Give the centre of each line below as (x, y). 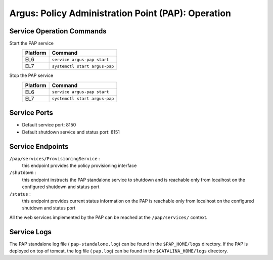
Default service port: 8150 (49, 125)
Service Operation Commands (58, 31)
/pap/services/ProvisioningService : (55, 158)
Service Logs (31, 232)
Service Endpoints (39, 146)
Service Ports (31, 113)
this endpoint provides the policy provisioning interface (79, 166)
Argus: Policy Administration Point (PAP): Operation (120, 13)
